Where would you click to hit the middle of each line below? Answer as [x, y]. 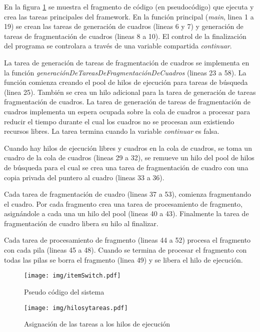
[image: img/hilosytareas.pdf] [76, 308]
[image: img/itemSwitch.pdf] [72, 276]
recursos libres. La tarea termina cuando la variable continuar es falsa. [112, 131]
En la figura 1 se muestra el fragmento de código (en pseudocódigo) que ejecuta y [129, 6]
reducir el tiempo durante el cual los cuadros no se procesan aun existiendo [119, 121]
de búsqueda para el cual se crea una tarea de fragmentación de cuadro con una [126, 167]
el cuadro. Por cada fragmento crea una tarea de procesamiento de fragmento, [123, 203]
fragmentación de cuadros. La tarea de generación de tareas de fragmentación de [127, 102]
